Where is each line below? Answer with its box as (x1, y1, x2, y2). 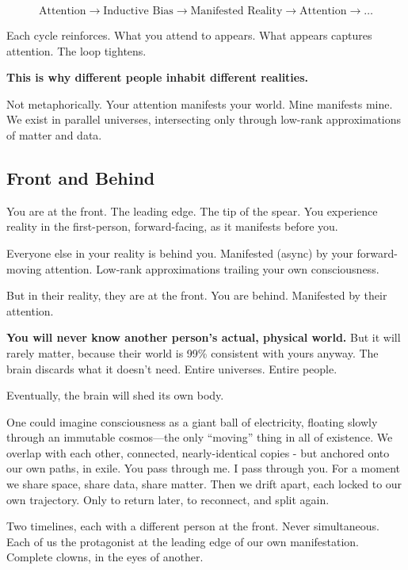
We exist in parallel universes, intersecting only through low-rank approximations (6, 111, 402, 128)
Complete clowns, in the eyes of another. (6, 549, 204, 565)
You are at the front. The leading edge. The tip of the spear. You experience (6, 202, 378, 219)
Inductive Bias (103, 6, 173, 17)
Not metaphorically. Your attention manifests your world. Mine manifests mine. (6, 95, 393, 112)
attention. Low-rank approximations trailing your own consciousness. (44, 260, 379, 277)
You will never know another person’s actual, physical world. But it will (6, 329, 401, 346)
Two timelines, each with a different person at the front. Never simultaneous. (6, 518, 379, 534)
